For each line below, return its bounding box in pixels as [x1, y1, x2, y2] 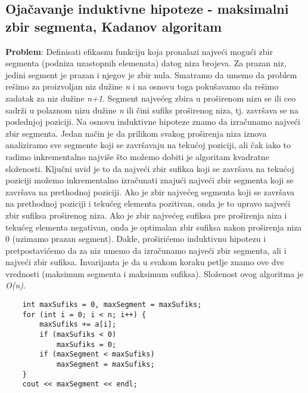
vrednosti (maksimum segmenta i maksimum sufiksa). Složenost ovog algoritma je [5, 267, 304, 280]
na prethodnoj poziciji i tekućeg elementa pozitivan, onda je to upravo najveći [5, 197, 291, 210]
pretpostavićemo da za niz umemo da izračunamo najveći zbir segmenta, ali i [5, 244, 287, 256]
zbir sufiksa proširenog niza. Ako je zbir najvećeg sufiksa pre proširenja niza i [5, 208, 287, 221]
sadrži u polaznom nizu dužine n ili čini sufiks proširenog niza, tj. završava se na [5, 103, 298, 116]
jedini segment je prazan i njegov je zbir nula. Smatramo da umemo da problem [5, 68, 297, 81]
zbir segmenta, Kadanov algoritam [5, 17, 222, 35]
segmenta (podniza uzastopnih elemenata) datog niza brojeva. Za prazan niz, [5, 57, 287, 69]
